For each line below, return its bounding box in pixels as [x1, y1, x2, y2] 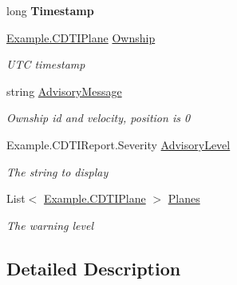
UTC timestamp [6, 56, 85, 73]
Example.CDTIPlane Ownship [6, 29, 156, 46]
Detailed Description [6, 255, 181, 280]
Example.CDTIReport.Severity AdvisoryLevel [6, 136, 231, 152]
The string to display [6, 163, 109, 180]
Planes [168, 190, 200, 207]
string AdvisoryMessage [6, 82, 122, 99]
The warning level [6, 216, 93, 233]
